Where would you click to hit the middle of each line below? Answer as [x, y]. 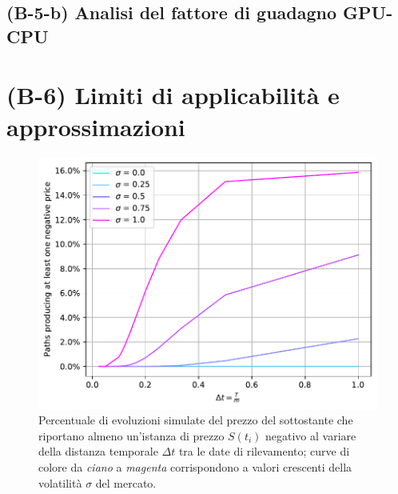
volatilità [60, 482]
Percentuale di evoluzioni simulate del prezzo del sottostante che [196, 420]
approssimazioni [96, 126]
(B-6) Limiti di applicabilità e [173, 95]
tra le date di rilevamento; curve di [264, 451]
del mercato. [126, 482]
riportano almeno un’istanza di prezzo [131, 435]
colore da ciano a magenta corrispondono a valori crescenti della [195, 467]
